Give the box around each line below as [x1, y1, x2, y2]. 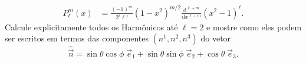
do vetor [200, 32, 231, 44]
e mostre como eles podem [206, 20, 302, 33]
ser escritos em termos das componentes [5, 32, 149, 44]
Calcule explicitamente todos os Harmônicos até [5, 20, 178, 33]
